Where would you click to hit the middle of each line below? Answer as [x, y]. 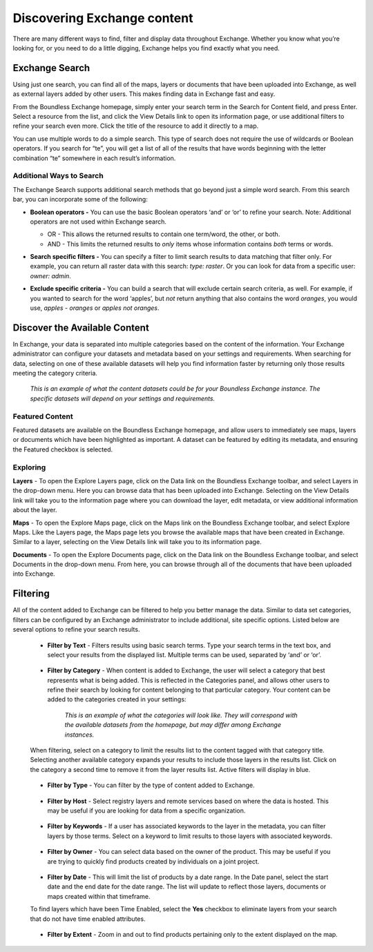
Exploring [29, 467]
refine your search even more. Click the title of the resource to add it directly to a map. [136, 126]
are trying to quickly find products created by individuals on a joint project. [153, 861]
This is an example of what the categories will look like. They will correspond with [181, 715]
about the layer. [35, 510]
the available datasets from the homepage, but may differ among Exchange [173, 725]
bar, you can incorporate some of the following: [80, 200]
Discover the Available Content [81, 328]
